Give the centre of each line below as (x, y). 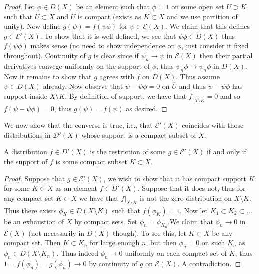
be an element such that (113, 6)
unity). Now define (32, 26)
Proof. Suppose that (35, 178)
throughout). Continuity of (45, 55)
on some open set (198, 6)
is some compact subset (91, 161)
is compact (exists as (109, 16)
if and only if (226, 152)
